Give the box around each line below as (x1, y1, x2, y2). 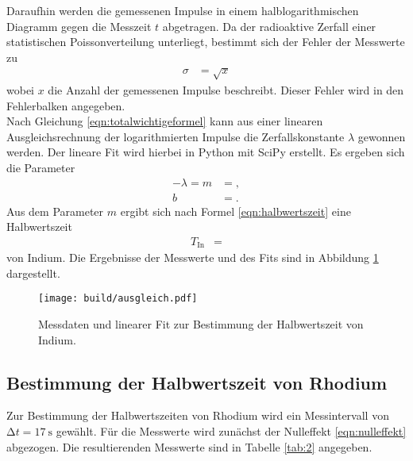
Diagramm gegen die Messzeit (6, 17, 152, 34)
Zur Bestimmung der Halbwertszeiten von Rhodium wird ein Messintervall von (6, 407, 389, 424)
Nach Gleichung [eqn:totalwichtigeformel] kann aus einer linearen (6, 113, 323, 129)
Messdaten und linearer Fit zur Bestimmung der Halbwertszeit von (38, 316, 364, 332)
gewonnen (357, 128, 406, 144)
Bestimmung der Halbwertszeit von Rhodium (6, 370, 388, 394)
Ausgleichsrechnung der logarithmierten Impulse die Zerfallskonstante (6, 128, 345, 144)
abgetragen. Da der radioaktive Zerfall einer (162, 17, 376, 34)
